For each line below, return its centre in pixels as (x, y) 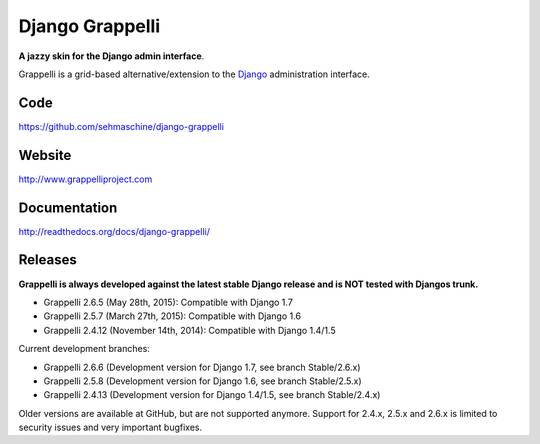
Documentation (68, 207)
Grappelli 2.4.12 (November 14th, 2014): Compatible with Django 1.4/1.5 (189, 330)
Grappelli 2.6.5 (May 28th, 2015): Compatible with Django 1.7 (168, 302)
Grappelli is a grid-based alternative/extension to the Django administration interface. (194, 74)
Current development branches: (84, 349)
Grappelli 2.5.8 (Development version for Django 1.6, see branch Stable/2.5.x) (202, 381)
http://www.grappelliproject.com (85, 179)
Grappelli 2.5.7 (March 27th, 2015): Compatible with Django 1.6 (172, 316)
